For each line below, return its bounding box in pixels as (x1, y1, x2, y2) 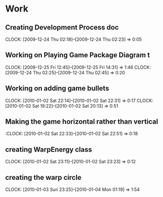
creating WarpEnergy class (5, 145, 92, 154)
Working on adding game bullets (5, 84, 109, 93)
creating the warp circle (5, 173, 81, 181)
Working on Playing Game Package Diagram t (5, 51, 150, 59)
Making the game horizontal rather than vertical (5, 118, 158, 126)
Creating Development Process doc (5, 23, 119, 32)
